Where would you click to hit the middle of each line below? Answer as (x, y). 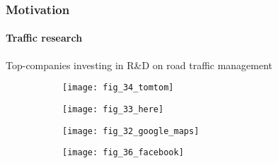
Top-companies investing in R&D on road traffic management (139, 65)
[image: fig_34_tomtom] (118, 88)
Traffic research (44, 38)
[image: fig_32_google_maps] (131, 131)
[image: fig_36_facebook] (123, 153)
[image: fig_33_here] (113, 109)
